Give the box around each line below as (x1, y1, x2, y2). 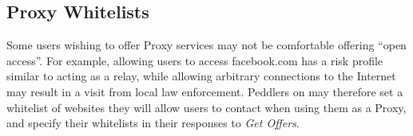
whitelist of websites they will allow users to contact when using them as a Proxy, (6, 99, 407, 115)
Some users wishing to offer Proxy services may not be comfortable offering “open (6, 37, 407, 53)
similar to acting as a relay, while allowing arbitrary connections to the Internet (6, 68, 396, 84)
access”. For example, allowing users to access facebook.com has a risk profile (6, 52, 383, 68)
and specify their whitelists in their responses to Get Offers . (6, 115, 300, 131)
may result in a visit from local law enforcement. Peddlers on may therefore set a (6, 83, 403, 99)
